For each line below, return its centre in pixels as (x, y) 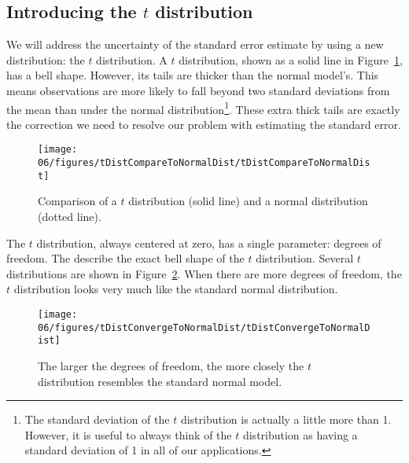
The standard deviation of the (97, 419)
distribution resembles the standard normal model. (160, 381)
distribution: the (46, 59)
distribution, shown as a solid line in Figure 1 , (291, 59)
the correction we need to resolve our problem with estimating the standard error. (204, 124)
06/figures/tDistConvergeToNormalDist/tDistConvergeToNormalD (204, 327)
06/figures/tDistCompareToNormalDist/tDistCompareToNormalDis (204, 163)
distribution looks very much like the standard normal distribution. (176, 289)
